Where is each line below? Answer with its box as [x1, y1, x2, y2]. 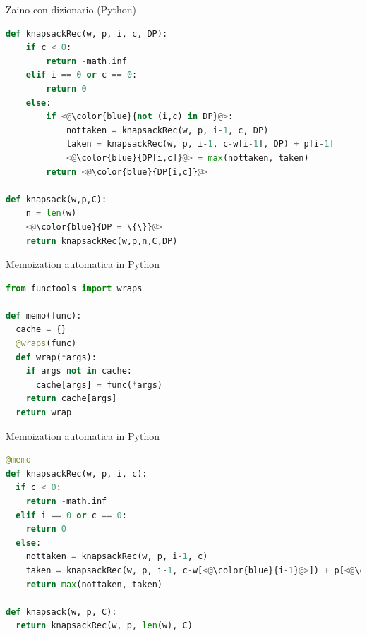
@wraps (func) [16, 338, 77, 349]
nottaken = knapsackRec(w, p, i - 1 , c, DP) [66, 125, 269, 135]
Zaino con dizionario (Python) [6, 2, 136, 16]
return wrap [16, 408, 72, 418]
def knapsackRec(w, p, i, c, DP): [6, 28, 168, 39]
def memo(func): [6, 310, 82, 321]
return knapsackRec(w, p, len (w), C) [16, 620, 193, 631]
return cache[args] [25, 393, 117, 404]
